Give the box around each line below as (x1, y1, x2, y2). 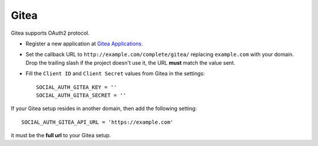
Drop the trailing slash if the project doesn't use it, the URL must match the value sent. (25, 59, 236, 66)
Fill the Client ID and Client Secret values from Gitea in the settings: (25, 70, 206, 77)
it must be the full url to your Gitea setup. (11, 132, 111, 139)
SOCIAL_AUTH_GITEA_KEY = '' (36, 84, 117, 91)
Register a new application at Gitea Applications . (25, 40, 144, 47)
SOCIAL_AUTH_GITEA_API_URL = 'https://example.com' (21, 118, 174, 125)
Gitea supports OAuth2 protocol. (11, 29, 90, 36)
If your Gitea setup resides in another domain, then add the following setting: (11, 105, 197, 112)
